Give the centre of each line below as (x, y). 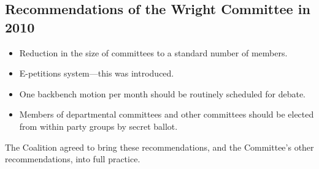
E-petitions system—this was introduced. (97, 73)
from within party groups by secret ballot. (98, 126)
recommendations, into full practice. (73, 159)
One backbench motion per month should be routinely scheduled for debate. (162, 93)
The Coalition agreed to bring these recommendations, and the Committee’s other (159, 147)
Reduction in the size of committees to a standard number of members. (153, 52)
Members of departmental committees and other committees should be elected (167, 114)
